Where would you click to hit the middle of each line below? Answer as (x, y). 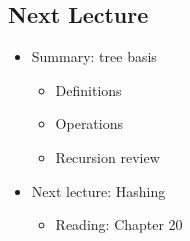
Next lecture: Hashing (98, 190)
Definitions (88, 89)
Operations (89, 123)
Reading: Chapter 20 (119, 224)
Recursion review (107, 156)
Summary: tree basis (94, 56)
